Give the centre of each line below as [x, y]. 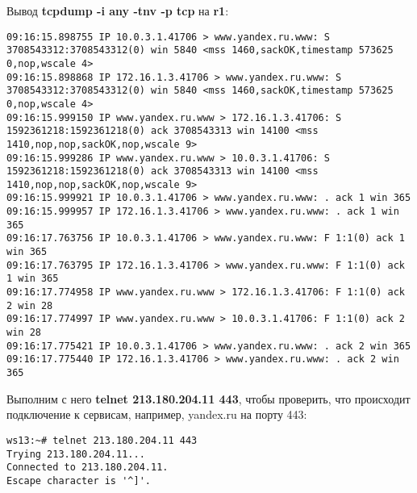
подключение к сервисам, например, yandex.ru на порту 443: [157, 414]
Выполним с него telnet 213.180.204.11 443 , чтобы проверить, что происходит [208, 398]
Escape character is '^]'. [79, 480]
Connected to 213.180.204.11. [88, 468]
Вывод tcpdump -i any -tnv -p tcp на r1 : [118, 10]
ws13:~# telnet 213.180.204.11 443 [102, 440]
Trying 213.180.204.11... [76, 454]
